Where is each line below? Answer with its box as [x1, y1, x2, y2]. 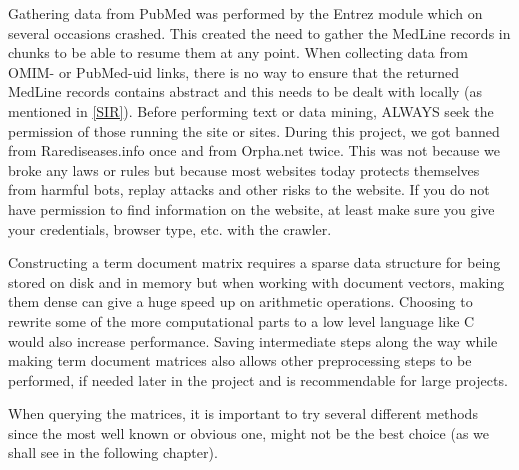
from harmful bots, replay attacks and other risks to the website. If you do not [8, 179, 490, 200]
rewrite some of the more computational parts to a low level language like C [8, 310, 475, 331]
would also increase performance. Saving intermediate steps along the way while [8, 330, 498, 351]
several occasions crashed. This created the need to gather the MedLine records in [8, 22, 511, 43]
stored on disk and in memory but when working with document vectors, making [8, 271, 505, 292]
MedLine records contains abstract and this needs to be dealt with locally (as [8, 81, 483, 102]
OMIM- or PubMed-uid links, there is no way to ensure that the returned [8, 61, 459, 82]
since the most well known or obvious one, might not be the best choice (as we [8, 422, 490, 443]
